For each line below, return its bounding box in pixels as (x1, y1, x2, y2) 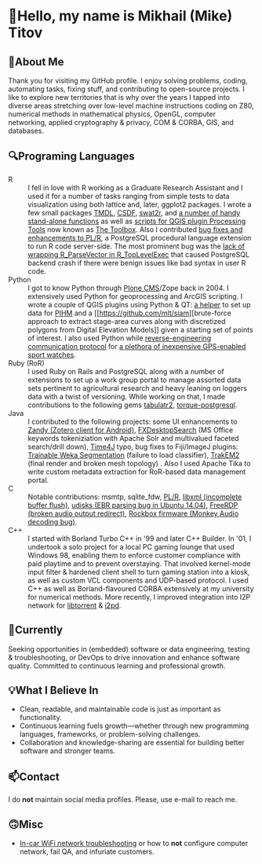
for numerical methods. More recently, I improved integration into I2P (27, 592, 251, 601)
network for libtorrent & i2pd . (27, 601, 122, 610)
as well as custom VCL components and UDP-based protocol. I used (27, 575, 249, 585)
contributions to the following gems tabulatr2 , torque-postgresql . (27, 400, 238, 410)
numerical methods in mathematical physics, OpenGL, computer (8, 109, 216, 119)
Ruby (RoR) (8, 358, 45, 368)
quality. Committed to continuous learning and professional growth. (8, 660, 226, 671)
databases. (8, 126, 45, 135)
